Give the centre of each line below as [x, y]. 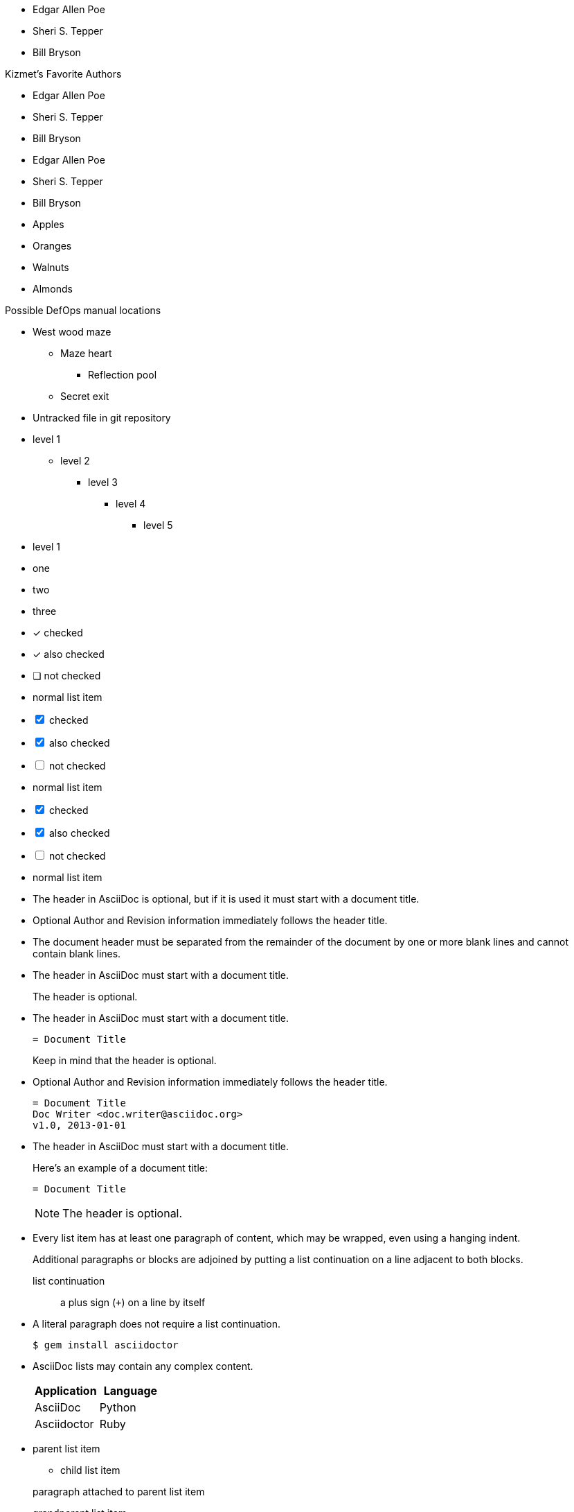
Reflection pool [123, 375]
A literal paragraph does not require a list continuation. [157, 1324]
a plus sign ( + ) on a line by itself [133, 1302]
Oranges [52, 246]
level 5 [158, 525]
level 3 [103, 482]
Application [66, 1391]
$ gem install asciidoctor [106, 1345]
